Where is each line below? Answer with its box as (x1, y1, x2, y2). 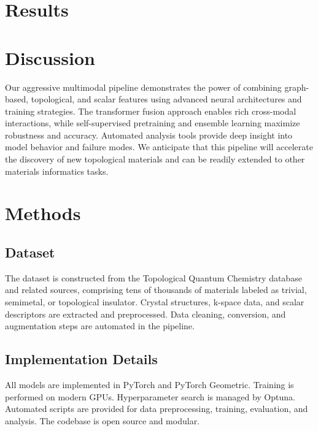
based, (5, 93, 29, 105)
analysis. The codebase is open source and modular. (5, 414, 200, 427)
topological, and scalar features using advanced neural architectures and (31, 93, 302, 105)
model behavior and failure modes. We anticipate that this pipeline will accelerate (5, 140, 313, 153)
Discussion (5, 45, 95, 70)
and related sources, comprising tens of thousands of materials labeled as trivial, (5, 283, 307, 296)
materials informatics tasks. (5, 164, 109, 177)
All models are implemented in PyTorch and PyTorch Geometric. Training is (5, 378, 294, 391)
